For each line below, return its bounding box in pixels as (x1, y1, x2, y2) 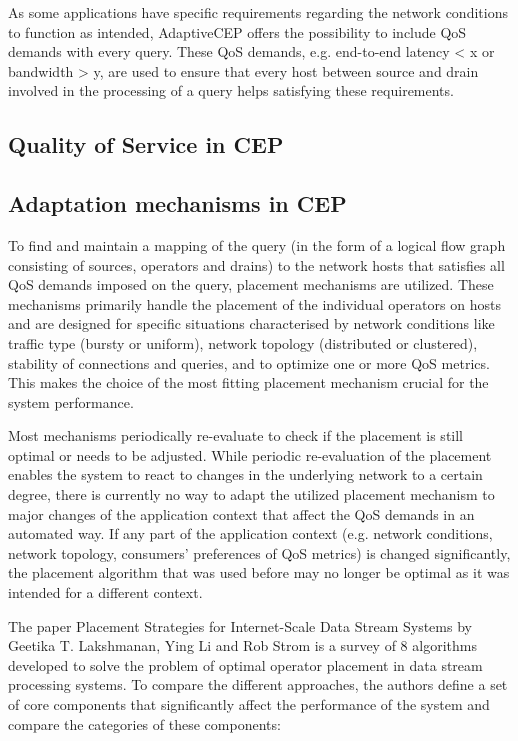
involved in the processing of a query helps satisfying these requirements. (8, 80, 454, 101)
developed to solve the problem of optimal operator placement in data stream (8, 654, 483, 675)
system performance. (8, 391, 134, 412)
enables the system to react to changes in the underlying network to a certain (8, 464, 483, 485)
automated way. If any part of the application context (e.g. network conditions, (8, 523, 493, 544)
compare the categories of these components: (8, 713, 281, 734)
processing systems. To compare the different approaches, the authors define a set (8, 674, 508, 695)
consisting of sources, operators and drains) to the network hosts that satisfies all (8, 254, 505, 275)
